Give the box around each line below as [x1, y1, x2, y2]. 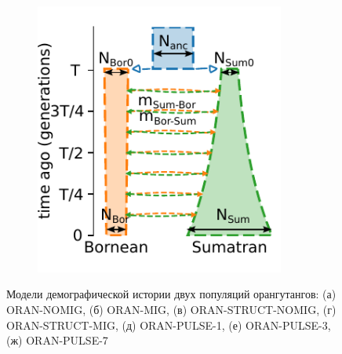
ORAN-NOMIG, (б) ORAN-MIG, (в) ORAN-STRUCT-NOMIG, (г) [6, 301, 337, 317]
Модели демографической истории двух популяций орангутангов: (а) [6, 286, 337, 302]
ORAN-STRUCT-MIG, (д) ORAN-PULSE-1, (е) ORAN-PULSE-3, [6, 316, 331, 333]
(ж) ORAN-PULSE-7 [6, 332, 108, 349]
